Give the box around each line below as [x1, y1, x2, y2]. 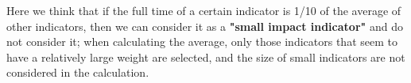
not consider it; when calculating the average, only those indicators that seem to [6, 33, 397, 50]
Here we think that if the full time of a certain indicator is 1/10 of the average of [6, 2, 401, 18]
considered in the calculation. [6, 64, 149, 81]
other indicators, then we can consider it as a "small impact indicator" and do [6, 17, 403, 34]
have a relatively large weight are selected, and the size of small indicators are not [6, 48, 405, 65]
